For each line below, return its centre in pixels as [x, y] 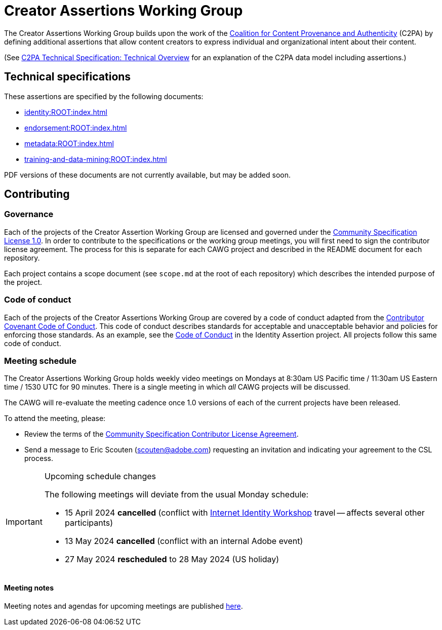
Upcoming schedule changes [100, 476]
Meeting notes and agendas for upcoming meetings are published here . [124, 606]
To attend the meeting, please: [55, 418]
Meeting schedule [40, 361]
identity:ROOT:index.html [66, 112]
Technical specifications [68, 77]
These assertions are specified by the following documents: [104, 96]
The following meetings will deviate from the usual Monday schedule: [176, 495]
